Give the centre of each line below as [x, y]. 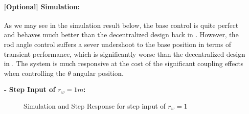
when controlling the [35, 73]
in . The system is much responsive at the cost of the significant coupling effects [124, 63]
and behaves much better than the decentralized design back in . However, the [121, 34]
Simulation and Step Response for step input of [95, 105]
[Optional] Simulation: [42, 6]
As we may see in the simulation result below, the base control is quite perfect [121, 25]
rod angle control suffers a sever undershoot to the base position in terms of [118, 44]
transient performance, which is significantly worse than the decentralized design [124, 54]
